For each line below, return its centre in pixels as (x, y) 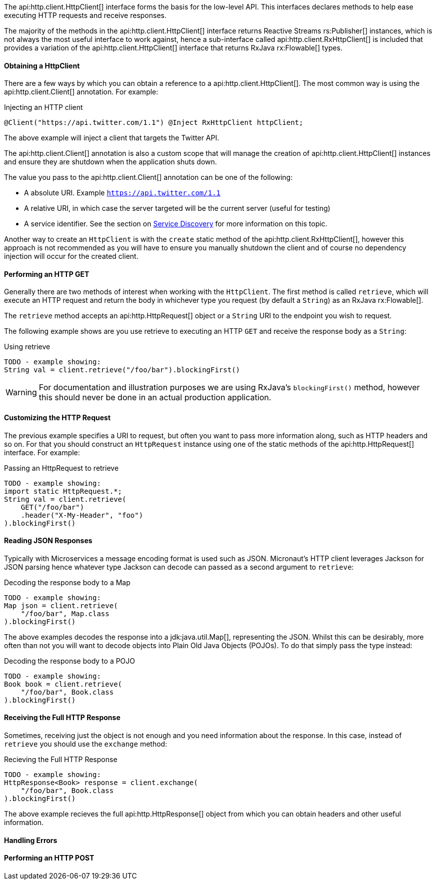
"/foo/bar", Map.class (65, 613)
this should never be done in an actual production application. (155, 398)
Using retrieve (27, 347)
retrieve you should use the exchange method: (86, 744)
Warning (21, 393)
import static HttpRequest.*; (63, 491)
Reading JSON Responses (48, 541)
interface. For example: (42, 452)
